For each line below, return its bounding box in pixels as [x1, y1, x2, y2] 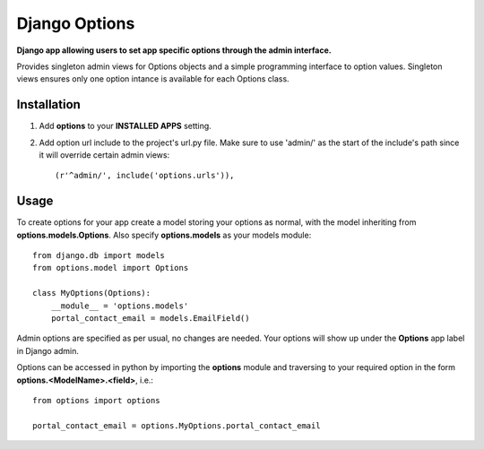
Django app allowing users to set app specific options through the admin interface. [16, 45, 332, 56]
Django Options [16, 13, 135, 33]
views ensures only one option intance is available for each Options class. [16, 73, 290, 84]
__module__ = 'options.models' [50, 300, 189, 311]
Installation [16, 97, 81, 112]
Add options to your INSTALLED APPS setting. [39, 121, 212, 132]
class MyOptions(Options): [32, 288, 151, 298]
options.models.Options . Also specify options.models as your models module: [16, 229, 312, 240]
